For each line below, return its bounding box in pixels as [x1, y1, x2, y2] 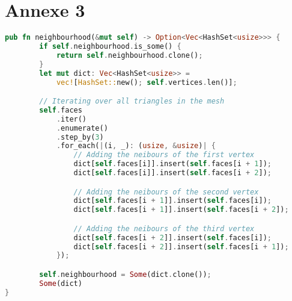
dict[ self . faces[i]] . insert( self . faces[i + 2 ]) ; [73, 169, 272, 178]
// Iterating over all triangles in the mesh [39, 97, 225, 106]
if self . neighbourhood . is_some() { [39, 42, 181, 51]
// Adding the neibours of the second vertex [73, 187, 259, 196]
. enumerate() [56, 123, 108, 132]
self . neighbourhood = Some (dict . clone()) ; [39, 270, 211, 279]
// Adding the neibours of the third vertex [73, 224, 255, 233]
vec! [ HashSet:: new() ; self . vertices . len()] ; [56, 78, 237, 87]
